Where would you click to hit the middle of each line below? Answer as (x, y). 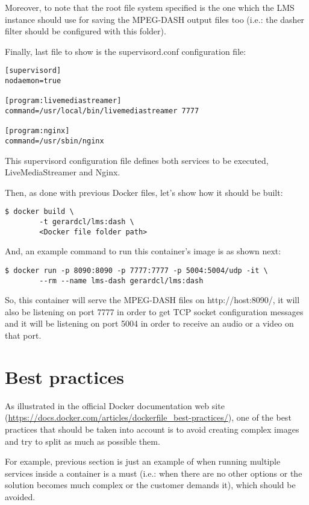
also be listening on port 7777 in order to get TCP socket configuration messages (154, 311)
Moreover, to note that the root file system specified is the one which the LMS (150, 7)
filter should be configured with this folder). (86, 31)
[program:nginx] (37, 131)
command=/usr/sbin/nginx (55, 141)
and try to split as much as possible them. (83, 441)
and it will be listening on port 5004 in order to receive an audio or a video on (149, 323)
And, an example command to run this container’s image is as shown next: (143, 251)
